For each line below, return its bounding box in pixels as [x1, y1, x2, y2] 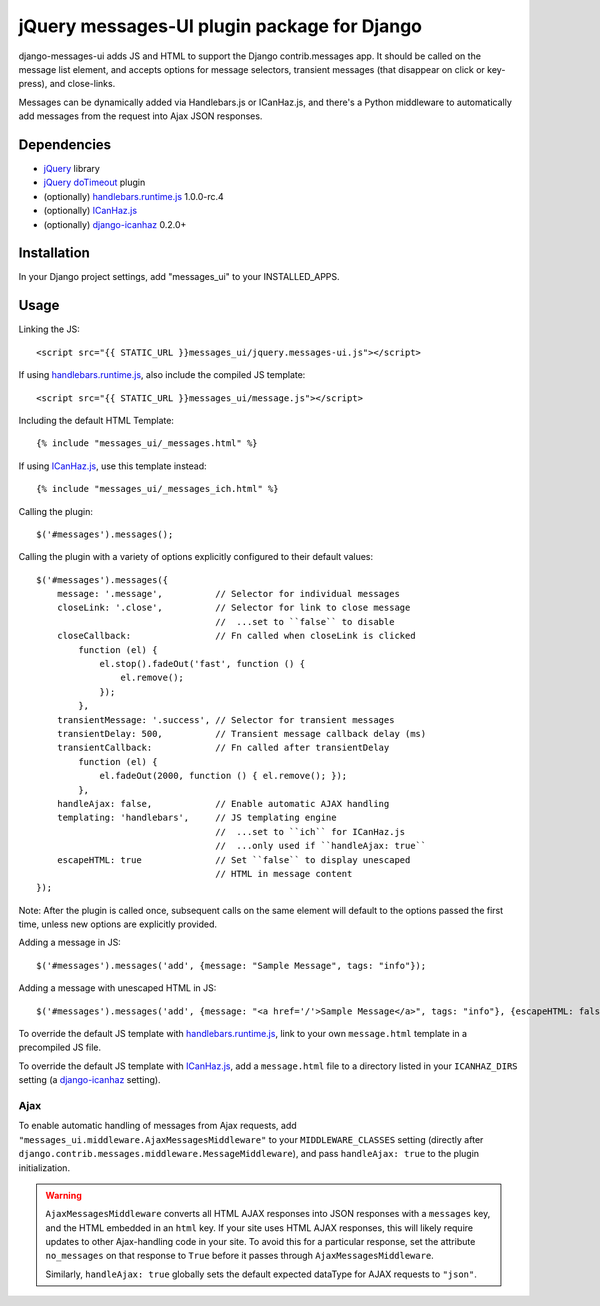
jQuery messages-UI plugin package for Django [18, 15, 423, 37]
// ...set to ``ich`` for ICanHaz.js [215, 826, 406, 837]
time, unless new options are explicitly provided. [18, 918, 218, 930]
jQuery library [43, 163, 100, 175]
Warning [45, 1189, 82, 1201]
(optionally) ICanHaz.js [43, 205, 138, 217]
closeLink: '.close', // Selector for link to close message [56, 602, 411, 614]
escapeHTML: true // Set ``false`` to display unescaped [56, 854, 411, 865]
